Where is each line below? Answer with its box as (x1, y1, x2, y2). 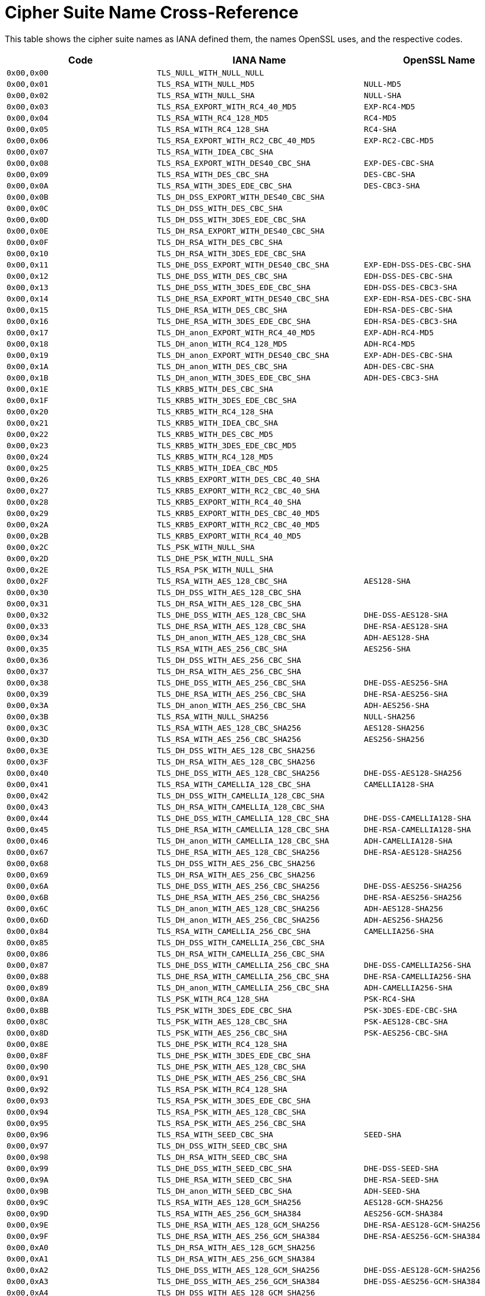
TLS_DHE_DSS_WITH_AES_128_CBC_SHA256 (156, 768, 320, 778)
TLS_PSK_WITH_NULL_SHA (156, 542, 255, 552)
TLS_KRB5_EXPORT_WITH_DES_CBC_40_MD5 (156, 508, 320, 518)
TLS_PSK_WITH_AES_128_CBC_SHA (156, 1017, 288, 1026)
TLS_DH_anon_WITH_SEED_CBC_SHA (156, 1186, 292, 1196)
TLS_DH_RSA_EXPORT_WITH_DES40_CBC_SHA (156, 226, 325, 235)
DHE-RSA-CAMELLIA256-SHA (364, 971, 471, 981)
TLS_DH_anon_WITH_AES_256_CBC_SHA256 (156, 915, 320, 924)
